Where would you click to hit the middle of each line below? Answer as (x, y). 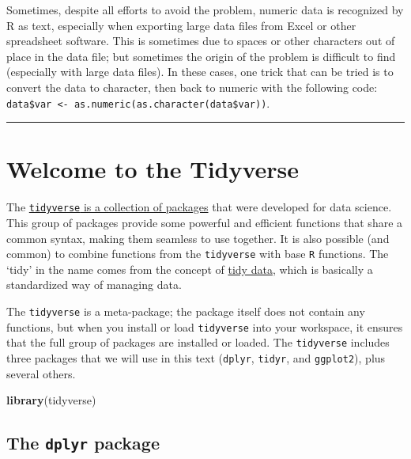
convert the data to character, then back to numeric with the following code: (192, 87)
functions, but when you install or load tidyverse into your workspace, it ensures (205, 326)
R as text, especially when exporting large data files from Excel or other (181, 25)
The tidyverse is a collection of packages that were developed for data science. (199, 207)
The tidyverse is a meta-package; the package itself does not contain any (186, 311)
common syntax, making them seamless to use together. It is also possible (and (198, 238)
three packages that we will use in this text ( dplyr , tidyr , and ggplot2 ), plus (196, 358)
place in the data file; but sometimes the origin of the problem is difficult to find (201, 56)
